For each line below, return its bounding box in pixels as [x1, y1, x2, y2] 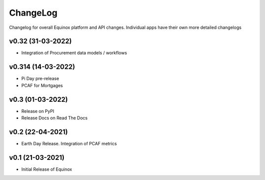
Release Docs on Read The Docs [21, 115, 88, 121]
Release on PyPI [21, 108, 54, 114]
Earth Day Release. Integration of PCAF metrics [21, 140, 117, 146]
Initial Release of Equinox [21, 166, 72, 172]
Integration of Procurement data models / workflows [21, 50, 127, 56]
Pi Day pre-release [21, 76, 59, 82]
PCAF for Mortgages [21, 82, 63, 88]
